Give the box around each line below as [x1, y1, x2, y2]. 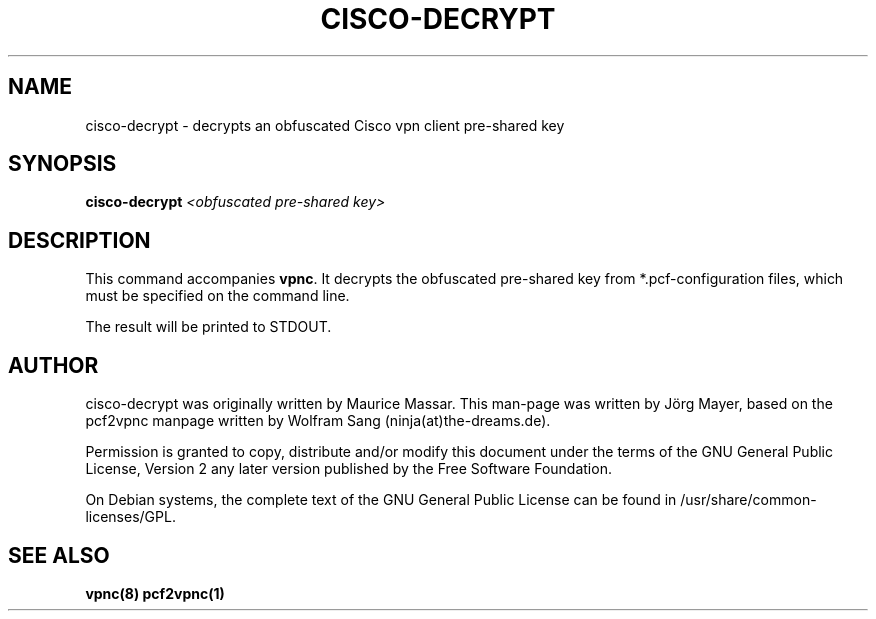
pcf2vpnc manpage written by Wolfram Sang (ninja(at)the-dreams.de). [85, 412, 551, 430]
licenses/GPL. [85, 508, 176, 526]
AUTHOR [8, 352, 99, 378]
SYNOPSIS [8, 151, 117, 177]
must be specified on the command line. [85, 287, 350, 305]
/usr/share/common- [680, 491, 817, 509]
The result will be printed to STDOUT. [85, 318, 332, 336]
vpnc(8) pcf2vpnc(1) [85, 584, 225, 602]
